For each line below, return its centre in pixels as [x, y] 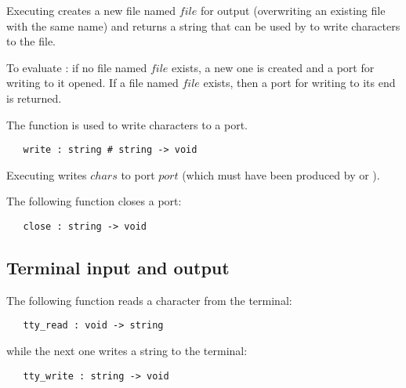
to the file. [31, 41]
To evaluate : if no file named [77, 67]
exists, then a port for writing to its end [299, 83]
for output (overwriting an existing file [293, 10]
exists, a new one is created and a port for [273, 67]
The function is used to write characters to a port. [127, 124]
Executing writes [47, 174]
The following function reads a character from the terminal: [149, 300]
